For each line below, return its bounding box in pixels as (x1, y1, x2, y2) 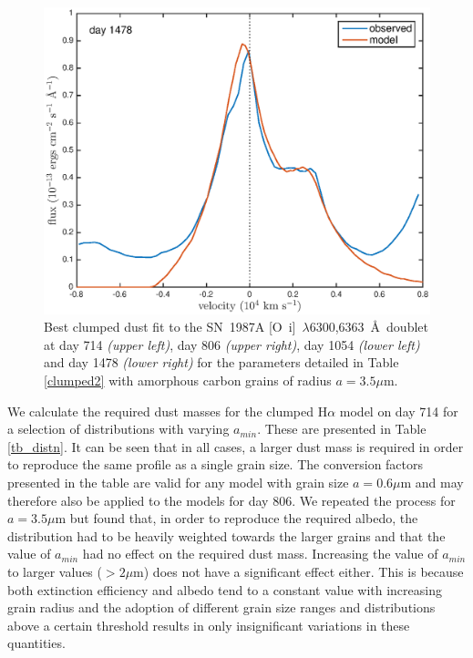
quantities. (7, 633, 66, 653)
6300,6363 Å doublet (309, 317, 428, 336)
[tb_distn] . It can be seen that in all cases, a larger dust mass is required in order (7, 437, 464, 456)
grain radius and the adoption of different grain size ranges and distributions (7, 598, 436, 617)
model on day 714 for (339, 401, 458, 420)
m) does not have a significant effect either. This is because (133, 561, 464, 581)
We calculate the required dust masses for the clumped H (7, 401, 328, 420)
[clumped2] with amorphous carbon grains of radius (44, 371, 332, 389)
